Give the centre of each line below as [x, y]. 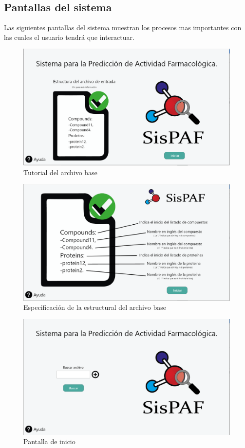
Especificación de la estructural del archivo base [95, 307]
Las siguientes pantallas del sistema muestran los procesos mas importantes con [123, 27]
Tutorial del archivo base [60, 172]
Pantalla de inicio [49, 441]
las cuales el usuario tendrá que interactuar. [69, 37]
